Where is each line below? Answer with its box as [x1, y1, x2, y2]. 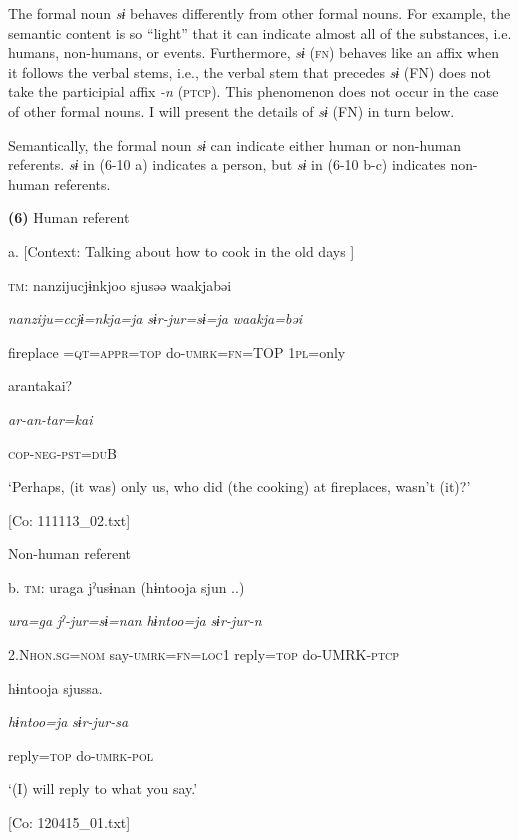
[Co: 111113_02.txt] [8, 509, 131, 530]
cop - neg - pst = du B [8, 442, 117, 463]
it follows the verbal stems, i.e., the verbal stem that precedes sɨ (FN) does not [8, 61, 491, 82]
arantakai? [8, 375, 73, 396]
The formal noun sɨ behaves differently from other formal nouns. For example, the [8, 3, 511, 23]
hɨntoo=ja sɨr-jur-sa [8, 711, 129, 732]
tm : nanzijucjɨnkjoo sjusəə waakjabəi [8, 274, 232, 295]
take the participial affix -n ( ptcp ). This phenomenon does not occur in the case [8, 81, 499, 102]
